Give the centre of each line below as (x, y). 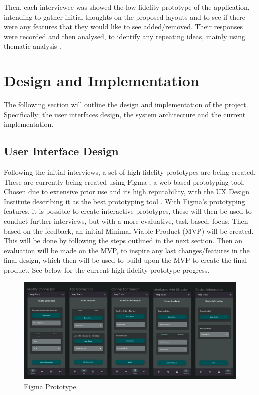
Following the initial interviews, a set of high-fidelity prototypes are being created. (130, 172)
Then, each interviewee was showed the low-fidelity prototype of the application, (127, 7)
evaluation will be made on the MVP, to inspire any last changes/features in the (127, 250)
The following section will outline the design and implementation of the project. (126, 104)
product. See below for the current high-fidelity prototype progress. (107, 270)
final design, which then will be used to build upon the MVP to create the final (126, 260)
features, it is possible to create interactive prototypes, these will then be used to (128, 211)
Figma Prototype (50, 386)
